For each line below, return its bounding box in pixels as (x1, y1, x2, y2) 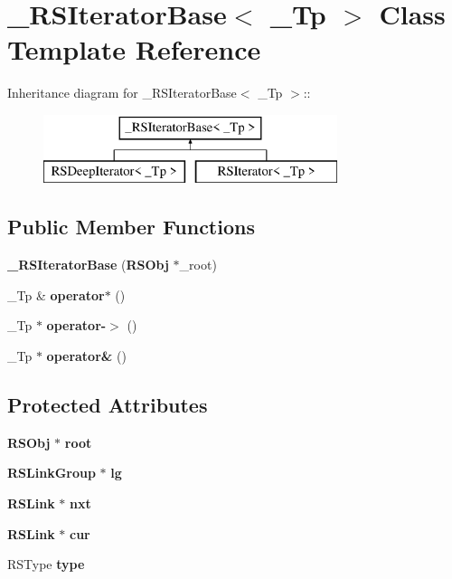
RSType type (7, 555, 85, 574)
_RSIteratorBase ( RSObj (7, 255, 169, 274)
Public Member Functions (7, 213, 255, 241)
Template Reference (7, 31, 261, 68)
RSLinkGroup (7, 463, 96, 482)
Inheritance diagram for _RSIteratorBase (7, 83, 237, 102)
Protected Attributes (7, 391, 208, 419)
